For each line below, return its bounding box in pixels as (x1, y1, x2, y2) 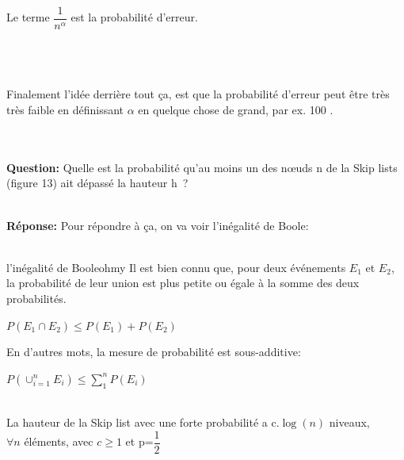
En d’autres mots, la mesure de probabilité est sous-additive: (6, 343, 301, 360)
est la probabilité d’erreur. (71, 9, 198, 25)
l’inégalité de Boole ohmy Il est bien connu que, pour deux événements (6, 259, 346, 275)
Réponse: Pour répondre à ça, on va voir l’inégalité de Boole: (6, 217, 309, 233)
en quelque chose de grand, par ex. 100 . (138, 102, 333, 118)
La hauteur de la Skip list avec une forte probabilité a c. (6, 414, 280, 431)
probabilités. (6, 289, 67, 306)
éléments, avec (24, 433, 93, 450)
